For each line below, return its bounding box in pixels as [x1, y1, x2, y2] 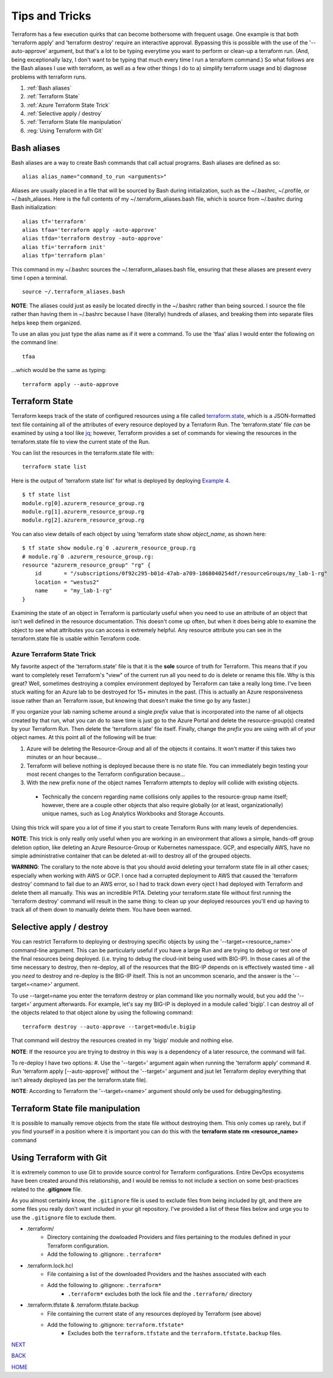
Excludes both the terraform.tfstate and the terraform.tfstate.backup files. [68, 1330, 282, 1337]
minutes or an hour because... [26, 753, 102, 761]
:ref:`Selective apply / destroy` [26, 110, 103, 117]
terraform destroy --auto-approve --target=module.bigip [22, 1023, 196, 1030]
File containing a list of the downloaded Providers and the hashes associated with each [47, 1271, 267, 1278]
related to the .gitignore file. [11, 1185, 82, 1193]
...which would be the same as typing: [11, 367, 107, 374]
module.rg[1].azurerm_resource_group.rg [22, 508, 145, 515]
